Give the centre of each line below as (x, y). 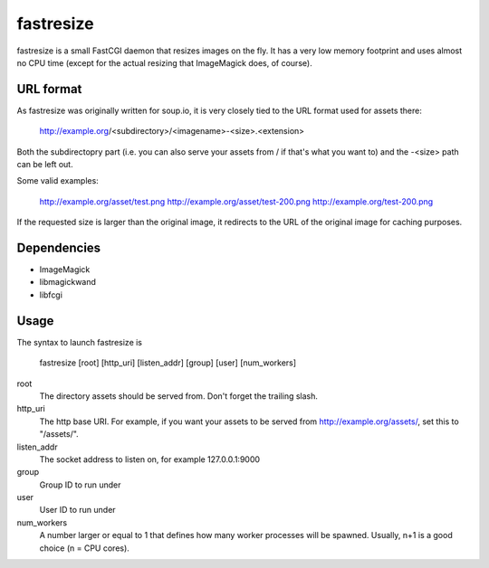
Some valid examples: (58, 181)
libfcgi (51, 295)
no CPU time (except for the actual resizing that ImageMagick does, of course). (164, 62)
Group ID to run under (80, 485)
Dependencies (59, 248)
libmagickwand (68, 282)
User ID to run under (78, 510)
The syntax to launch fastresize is (80, 342)
